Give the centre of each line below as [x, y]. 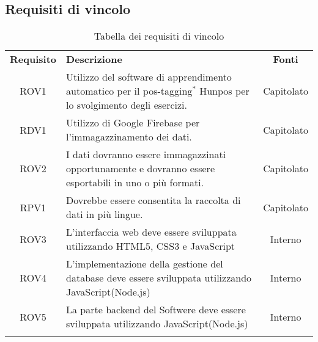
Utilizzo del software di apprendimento [149, 77]
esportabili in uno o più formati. [135, 183]
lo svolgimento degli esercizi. [127, 105]
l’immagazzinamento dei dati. [129, 137]
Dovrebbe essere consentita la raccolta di [153, 200]
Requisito [33, 59]
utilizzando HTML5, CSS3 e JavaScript [151, 246]
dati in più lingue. [105, 214]
